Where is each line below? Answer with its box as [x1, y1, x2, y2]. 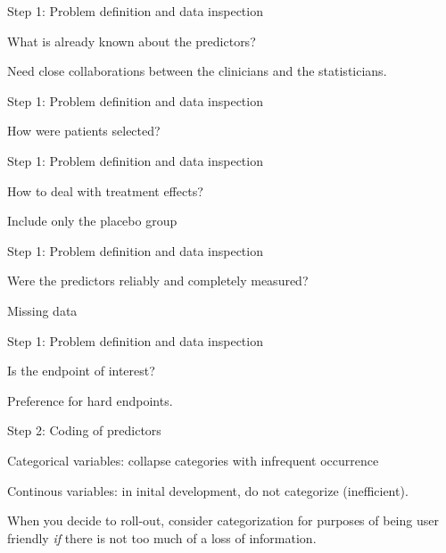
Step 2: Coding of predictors [7, 421, 161, 440]
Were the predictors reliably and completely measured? [7, 271, 309, 290]
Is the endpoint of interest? [7, 361, 155, 380]
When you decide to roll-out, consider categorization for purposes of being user [7, 511, 439, 530]
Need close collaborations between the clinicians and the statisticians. [7, 62, 387, 80]
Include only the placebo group [7, 211, 178, 230]
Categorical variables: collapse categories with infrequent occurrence [7, 450, 379, 469]
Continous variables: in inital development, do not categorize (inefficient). [7, 481, 409, 499]
